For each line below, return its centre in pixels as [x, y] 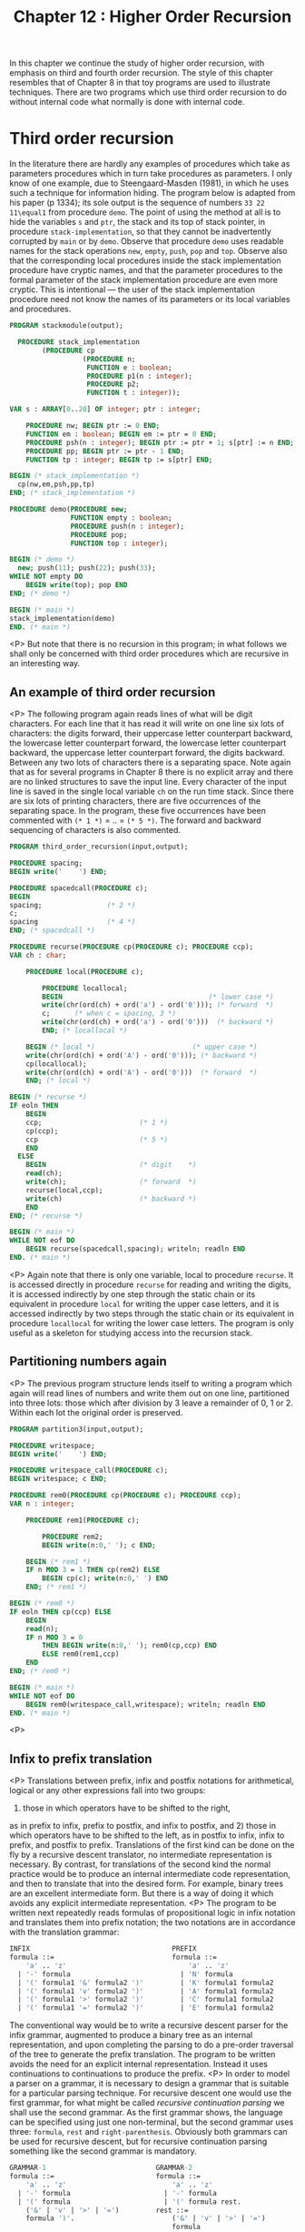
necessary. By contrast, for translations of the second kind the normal [140, 1864]
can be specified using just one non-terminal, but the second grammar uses [152, 2122]
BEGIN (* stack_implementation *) [75, 476]
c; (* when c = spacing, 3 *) [109, 1014]
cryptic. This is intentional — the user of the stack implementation [133, 289]
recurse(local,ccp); [64, 1190]
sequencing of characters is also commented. [95, 830]
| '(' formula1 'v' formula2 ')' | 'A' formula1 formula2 [146, 1991]
